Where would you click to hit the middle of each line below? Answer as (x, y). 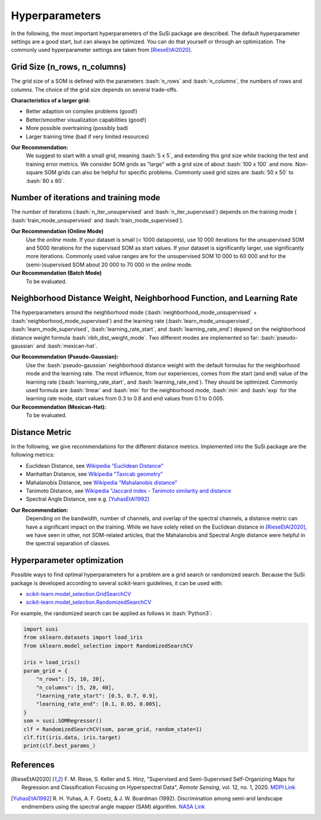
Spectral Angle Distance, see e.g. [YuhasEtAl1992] (88, 499)
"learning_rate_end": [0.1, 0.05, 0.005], (99, 704)
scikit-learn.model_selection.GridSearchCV (78, 594)
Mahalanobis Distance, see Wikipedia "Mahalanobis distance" (102, 482)
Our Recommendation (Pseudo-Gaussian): (65, 357)
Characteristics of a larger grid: (51, 101)
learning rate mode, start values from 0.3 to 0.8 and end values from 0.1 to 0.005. (125, 399)
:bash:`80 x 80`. (45, 181)
